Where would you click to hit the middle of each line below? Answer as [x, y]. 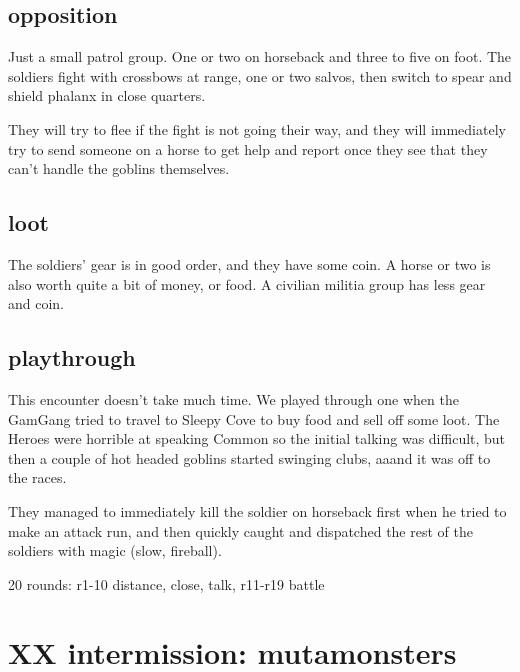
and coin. [36, 303]
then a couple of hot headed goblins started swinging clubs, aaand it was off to [249, 457]
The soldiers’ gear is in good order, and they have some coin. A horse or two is [249, 263]
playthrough [72, 357]
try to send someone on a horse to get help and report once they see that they [248, 148]
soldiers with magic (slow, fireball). [115, 550]
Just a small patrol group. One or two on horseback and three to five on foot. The [260, 56]
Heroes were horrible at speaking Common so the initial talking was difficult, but [257, 438]
